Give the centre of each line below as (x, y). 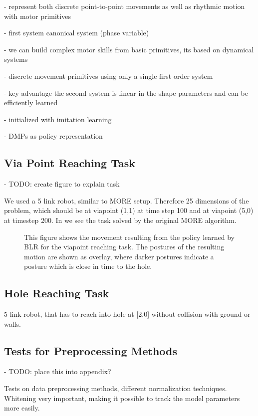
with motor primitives (37, 16)
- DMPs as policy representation (53, 136)
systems (16, 59)
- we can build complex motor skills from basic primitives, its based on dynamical (129, 49)
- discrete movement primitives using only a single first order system (109, 76)
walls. (12, 323)
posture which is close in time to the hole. (88, 266)
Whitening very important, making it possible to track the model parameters (122, 398)
